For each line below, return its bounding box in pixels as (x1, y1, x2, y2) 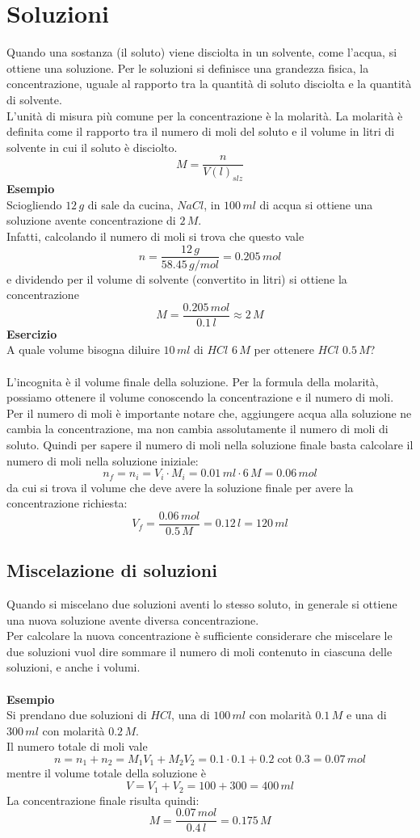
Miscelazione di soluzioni (6, 558, 217, 583)
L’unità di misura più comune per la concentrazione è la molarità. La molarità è (6, 107, 403, 124)
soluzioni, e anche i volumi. (6, 659, 141, 676)
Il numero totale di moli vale (6, 738, 148, 755)
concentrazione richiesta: (6, 495, 128, 512)
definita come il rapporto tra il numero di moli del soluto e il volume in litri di (6, 123, 395, 140)
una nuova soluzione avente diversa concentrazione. (6, 611, 259, 628)
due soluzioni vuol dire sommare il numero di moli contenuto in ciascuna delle (6, 642, 393, 659)
